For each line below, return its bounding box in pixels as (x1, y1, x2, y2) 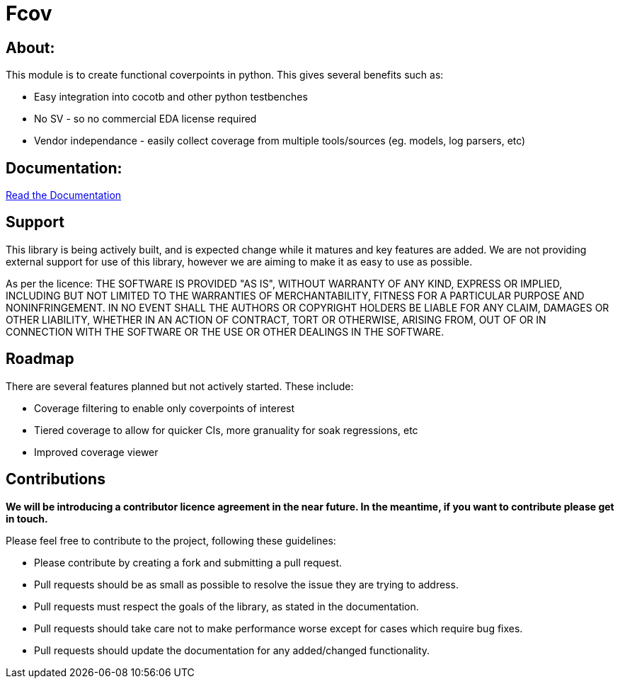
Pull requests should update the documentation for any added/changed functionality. (34, 644, 430, 656)
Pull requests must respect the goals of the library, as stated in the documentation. (34, 600, 419, 612)
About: (6, 38, 55, 57)
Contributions (6, 470, 105, 489)
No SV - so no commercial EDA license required (34, 113, 257, 125)
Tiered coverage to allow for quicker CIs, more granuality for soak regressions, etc (34, 423, 418, 436)
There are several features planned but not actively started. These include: (6, 380, 354, 392)
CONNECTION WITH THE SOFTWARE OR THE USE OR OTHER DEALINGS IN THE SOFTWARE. (6, 325, 444, 338)
